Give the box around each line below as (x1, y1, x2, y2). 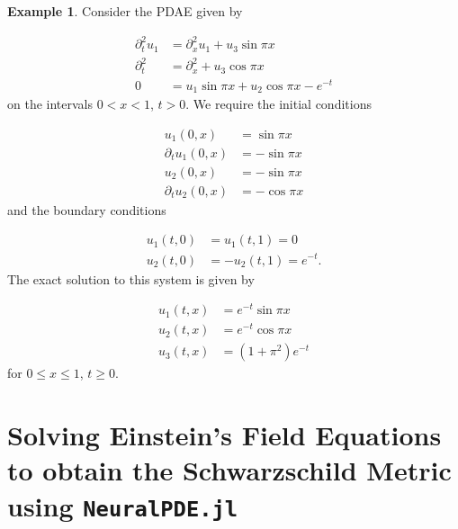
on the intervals (7, 94, 94, 113)
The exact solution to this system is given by (7, 269, 255, 288)
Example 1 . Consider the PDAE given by (7, 2, 243, 20)
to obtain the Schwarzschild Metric (7, 452, 452, 489)
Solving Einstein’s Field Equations (7, 417, 442, 453)
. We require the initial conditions (185, 94, 372, 113)
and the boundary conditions (7, 200, 166, 219)
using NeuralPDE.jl (7, 487, 238, 524)
